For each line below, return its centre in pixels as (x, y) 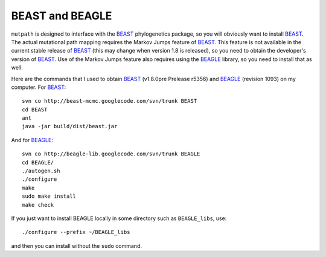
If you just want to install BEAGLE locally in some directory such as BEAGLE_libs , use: (119, 218)
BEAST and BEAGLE (62, 16)
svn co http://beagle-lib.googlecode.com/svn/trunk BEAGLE (111, 154)
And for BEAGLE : (32, 140)
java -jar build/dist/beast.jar (70, 126)
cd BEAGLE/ (38, 162)
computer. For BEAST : (39, 87)
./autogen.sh (41, 171)
